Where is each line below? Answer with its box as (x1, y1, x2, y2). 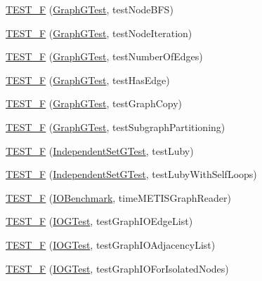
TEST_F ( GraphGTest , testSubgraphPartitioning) (6, 119, 225, 134)
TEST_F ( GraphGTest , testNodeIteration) (6, 25, 192, 40)
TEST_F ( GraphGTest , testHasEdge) (6, 72, 170, 87)
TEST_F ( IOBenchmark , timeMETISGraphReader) (6, 190, 231, 205)
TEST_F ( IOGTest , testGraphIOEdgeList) (6, 214, 193, 228)
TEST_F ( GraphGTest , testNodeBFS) (6, 2, 173, 16)
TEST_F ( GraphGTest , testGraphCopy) (6, 96, 183, 111)
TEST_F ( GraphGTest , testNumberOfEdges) (6, 49, 203, 64)
